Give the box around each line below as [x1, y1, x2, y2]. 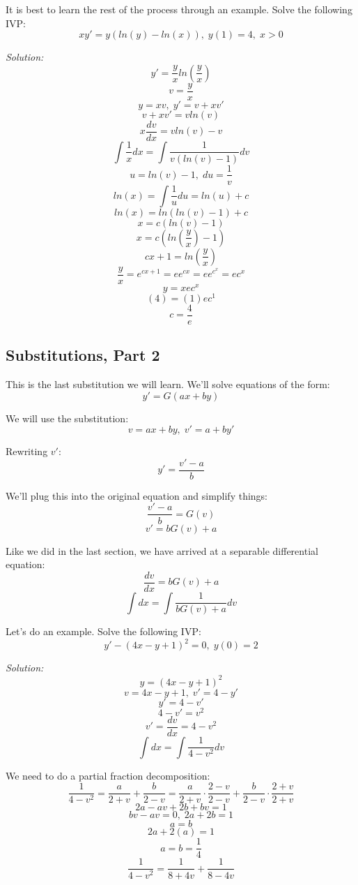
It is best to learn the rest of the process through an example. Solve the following [6, 2, 352, 16]
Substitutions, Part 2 [6, 344, 160, 366]
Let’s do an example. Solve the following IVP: [6, 624, 201, 639]
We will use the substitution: [6, 410, 129, 425]
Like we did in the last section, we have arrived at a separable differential [6, 543, 318, 558]
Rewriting [6, 444, 48, 459]
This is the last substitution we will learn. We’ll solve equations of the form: [6, 377, 330, 392]
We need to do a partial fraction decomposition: [6, 768, 210, 782]
